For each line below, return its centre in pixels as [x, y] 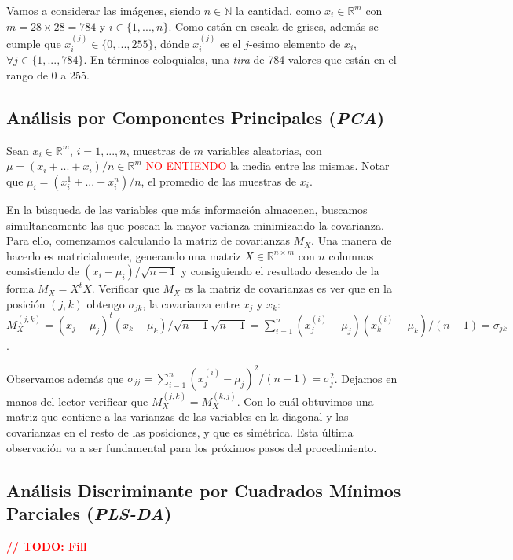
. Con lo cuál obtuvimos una [305, 401]
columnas [351, 255]
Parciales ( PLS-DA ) [89, 512]
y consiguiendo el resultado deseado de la [280, 271]
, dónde [171, 43]
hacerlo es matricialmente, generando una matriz [124, 255]
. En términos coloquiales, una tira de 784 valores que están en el [240, 59]
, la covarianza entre [191, 303]
